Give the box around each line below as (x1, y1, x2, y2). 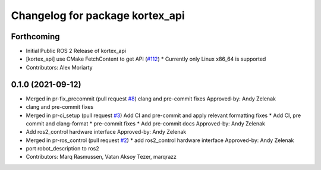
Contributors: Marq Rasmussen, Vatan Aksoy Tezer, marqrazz (26, 153, 177, 160)
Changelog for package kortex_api (11, 9, 185, 22)
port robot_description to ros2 (26, 145, 99, 152)
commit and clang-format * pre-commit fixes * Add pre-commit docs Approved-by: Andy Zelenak (26, 119, 266, 127)
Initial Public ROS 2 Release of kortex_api (26, 48, 127, 55)
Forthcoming (11, 32, 60, 42)
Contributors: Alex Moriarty (26, 64, 93, 71)
